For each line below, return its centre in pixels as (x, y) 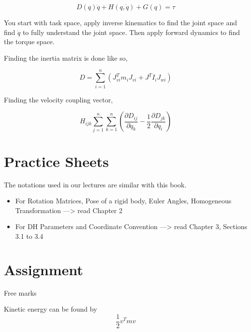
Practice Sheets (57, 161)
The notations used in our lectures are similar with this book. (95, 184)
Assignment (44, 269)
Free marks (20, 292)
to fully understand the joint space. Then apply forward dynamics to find (131, 32)
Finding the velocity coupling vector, (59, 99)
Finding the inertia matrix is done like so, (66, 58)
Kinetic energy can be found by (51, 309)
